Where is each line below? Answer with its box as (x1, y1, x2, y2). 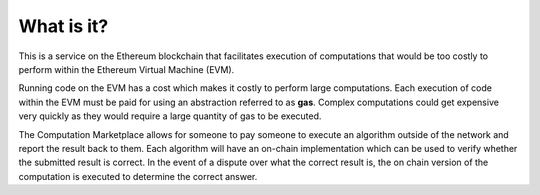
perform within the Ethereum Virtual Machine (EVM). (18, 63, 235, 75)
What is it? (18, 15, 109, 37)
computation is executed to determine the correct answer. (18, 170, 258, 182)
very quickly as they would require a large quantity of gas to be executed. (18, 110, 322, 122)
